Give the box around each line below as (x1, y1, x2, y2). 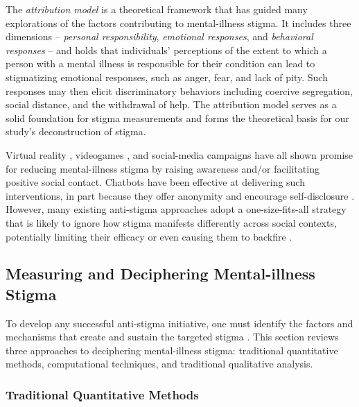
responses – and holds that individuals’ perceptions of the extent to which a (6, 42, 327, 57)
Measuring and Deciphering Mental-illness (6, 263, 315, 284)
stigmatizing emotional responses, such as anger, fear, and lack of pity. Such (6, 69, 328, 84)
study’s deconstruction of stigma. (6, 124, 146, 139)
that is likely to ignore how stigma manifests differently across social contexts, (6, 215, 337, 230)
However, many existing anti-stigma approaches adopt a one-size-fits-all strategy (6, 202, 347, 216)
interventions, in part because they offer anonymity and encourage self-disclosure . (6, 188, 355, 202)
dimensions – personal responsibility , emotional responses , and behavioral (6, 29, 313, 44)
